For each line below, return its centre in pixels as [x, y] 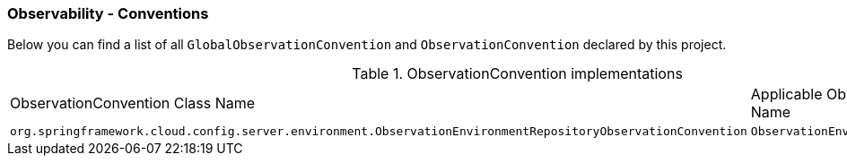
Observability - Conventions [108, 13]
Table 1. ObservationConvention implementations [517, 74]
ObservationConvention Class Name [133, 103]
